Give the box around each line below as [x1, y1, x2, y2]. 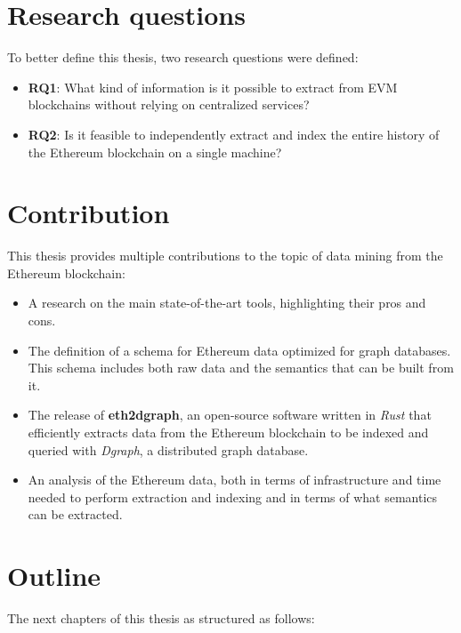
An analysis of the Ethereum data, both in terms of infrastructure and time [28, 470, 441, 489]
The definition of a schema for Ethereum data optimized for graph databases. [28, 341, 451, 359]
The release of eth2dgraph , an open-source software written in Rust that [28, 405, 432, 424]
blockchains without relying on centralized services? [28, 95, 310, 114]
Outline [7, 557, 101, 594]
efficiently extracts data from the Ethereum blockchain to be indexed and [28, 422, 429, 441]
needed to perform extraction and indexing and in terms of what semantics [28, 487, 438, 506]
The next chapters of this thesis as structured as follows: [7, 609, 315, 628]
